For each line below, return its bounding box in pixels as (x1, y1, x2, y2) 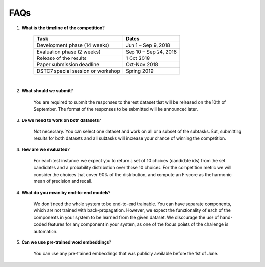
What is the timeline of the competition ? (21, 25, 105, 30)
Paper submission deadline (36, 61, 100, 68)
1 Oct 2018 (125, 55, 150, 61)
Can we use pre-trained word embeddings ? (21, 239, 112, 245)
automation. (33, 228, 58, 234)
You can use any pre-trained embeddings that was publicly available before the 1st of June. (33, 251, 219, 257)
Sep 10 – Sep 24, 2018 (125, 48, 177, 55)
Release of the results (36, 55, 87, 61)
